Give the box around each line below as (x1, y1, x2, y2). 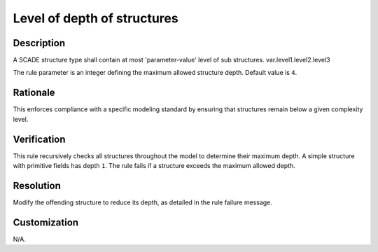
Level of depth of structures (13, 10, 178, 26)
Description (13, 37, 66, 49)
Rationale (13, 87, 55, 99)
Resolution (13, 179, 61, 192)
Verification (13, 133, 66, 145)
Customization (13, 216, 79, 228)
